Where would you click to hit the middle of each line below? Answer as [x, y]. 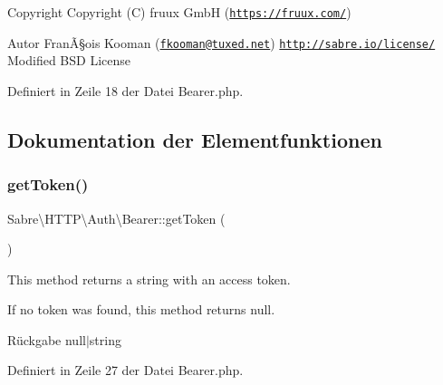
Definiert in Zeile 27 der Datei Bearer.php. [125, 370]
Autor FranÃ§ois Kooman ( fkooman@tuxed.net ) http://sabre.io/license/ [221, 42]
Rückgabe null [47, 339]
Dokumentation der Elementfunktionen [195, 139]
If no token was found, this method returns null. [141, 309]
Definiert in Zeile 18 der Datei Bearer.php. [125, 90]
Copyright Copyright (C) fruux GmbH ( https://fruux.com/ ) [179, 12]
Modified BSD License [69, 60]
